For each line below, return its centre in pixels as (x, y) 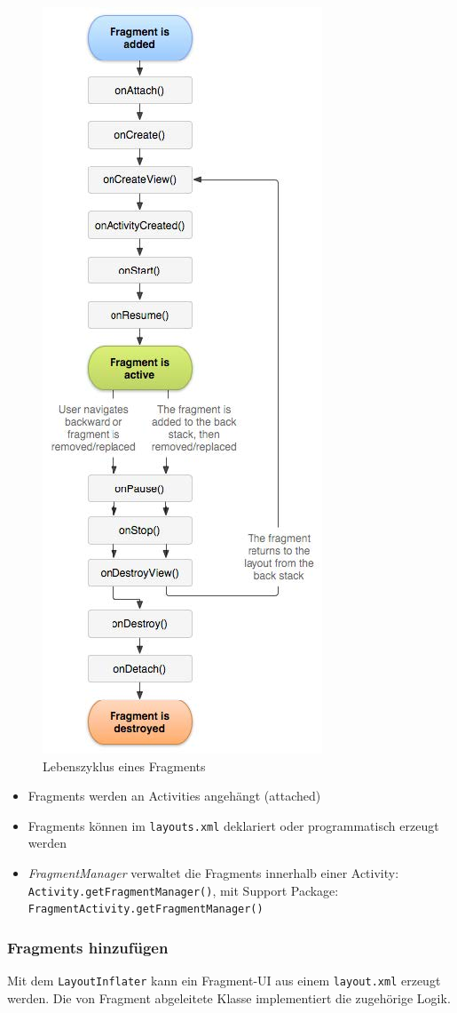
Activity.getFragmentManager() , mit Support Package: (183, 890)
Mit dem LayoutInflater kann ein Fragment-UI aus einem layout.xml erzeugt (224, 981)
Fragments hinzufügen (88, 947)
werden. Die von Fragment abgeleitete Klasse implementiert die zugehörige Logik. (229, 997)
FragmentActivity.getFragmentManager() (146, 909)
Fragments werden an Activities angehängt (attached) (174, 796)
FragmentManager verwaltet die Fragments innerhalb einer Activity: (213, 873)
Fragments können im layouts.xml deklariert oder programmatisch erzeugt (233, 825)
